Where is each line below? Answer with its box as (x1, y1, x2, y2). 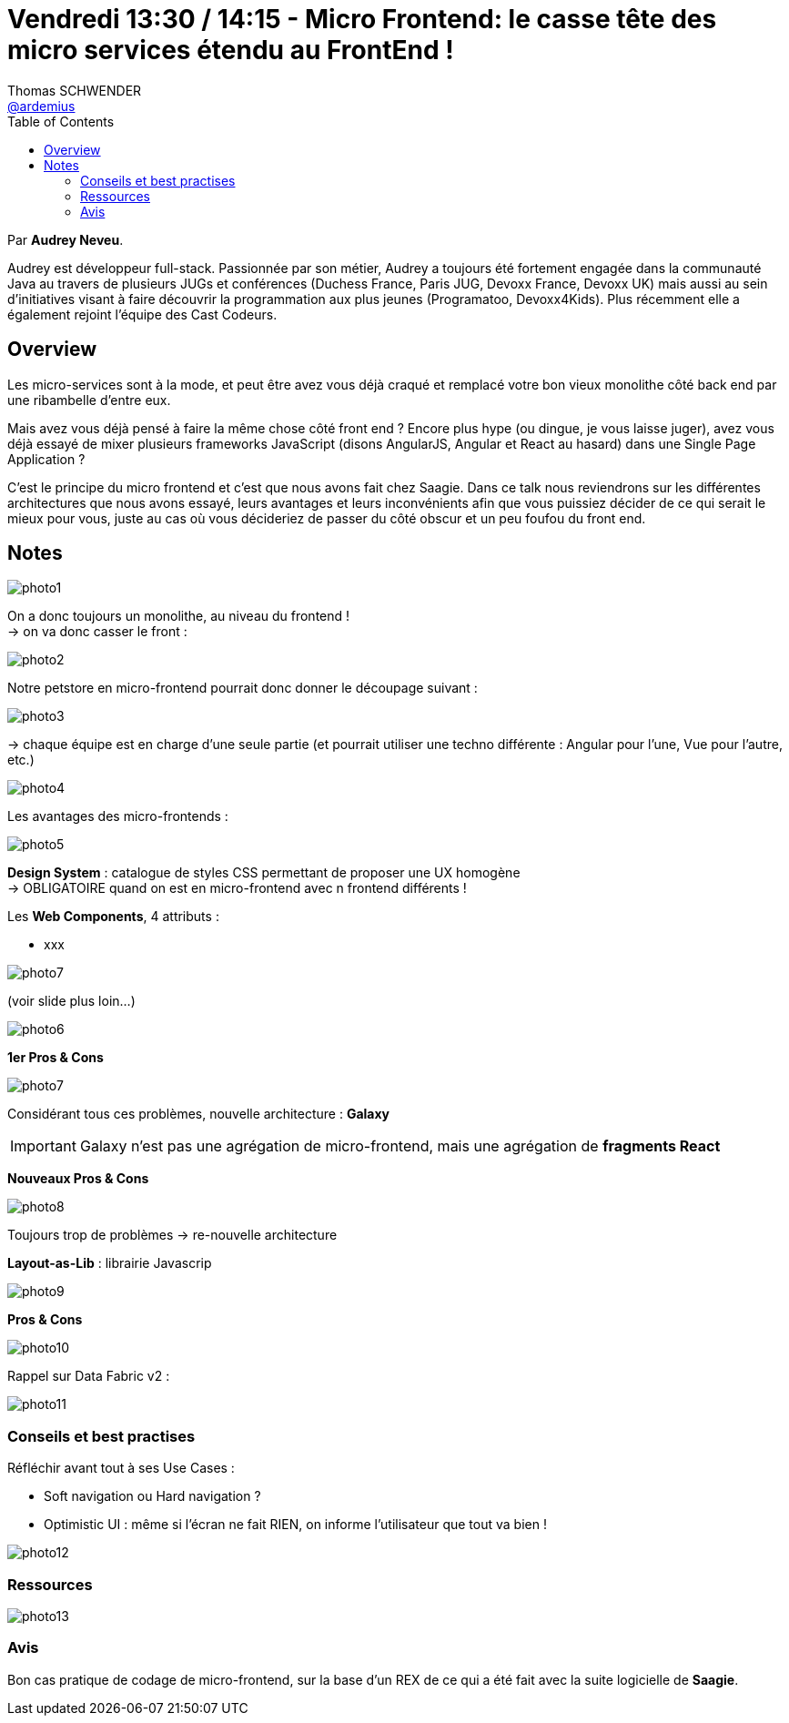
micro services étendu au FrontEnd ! (7, 35, 454, 66)
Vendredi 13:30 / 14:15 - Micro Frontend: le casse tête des (7, 4, 717, 35)
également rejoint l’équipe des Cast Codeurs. (7, 306, 278, 322)
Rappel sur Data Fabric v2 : (7, 1368, 170, 1384)
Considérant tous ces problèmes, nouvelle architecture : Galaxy (7, 1106, 390, 1122)
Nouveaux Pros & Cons (7, 1171, 149, 1187)
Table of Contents (7, 113, 115, 129)
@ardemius (7, 97, 76, 114)
